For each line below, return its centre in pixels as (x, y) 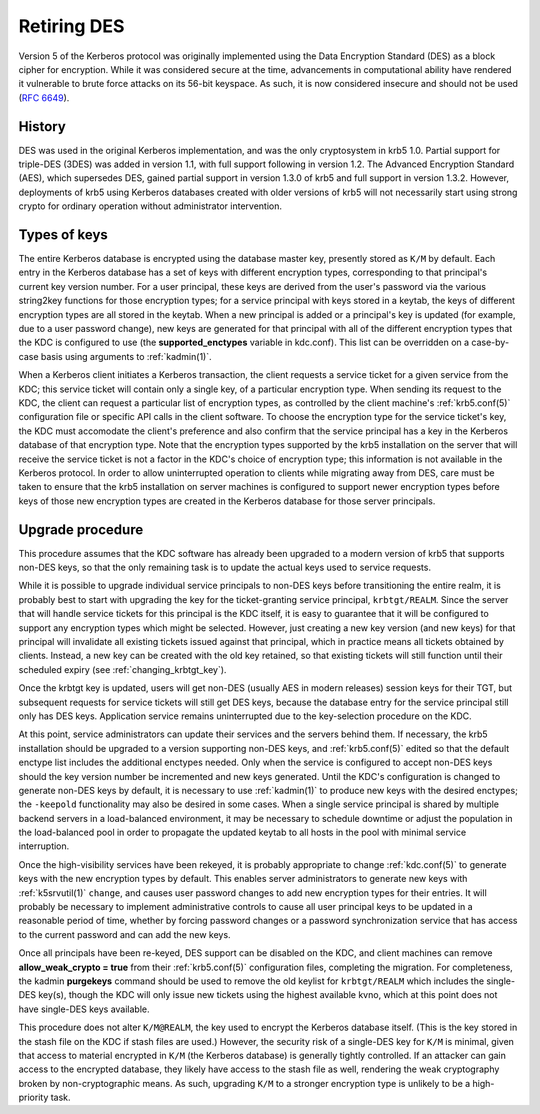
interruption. (44, 846)
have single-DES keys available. (84, 1009)
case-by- (490, 342)
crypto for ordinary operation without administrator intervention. (150, 206)
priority (33, 1097)
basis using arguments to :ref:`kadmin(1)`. (126, 356)
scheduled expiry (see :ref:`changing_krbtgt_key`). (122, 669)
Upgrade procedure (81, 529)
